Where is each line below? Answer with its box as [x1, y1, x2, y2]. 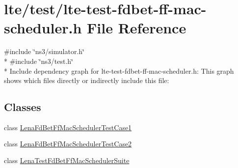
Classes [4, 99, 41, 114]
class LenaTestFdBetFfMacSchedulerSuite [4, 155, 130, 166]
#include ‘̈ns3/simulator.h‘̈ [4, 46, 84, 56]
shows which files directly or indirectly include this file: [4, 75, 169, 85]
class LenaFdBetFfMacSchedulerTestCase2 [4, 139, 132, 149]
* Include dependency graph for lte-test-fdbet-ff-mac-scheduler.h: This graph [4, 65, 234, 76]
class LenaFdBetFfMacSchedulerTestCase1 [4, 122, 132, 132]
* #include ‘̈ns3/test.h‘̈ [4, 56, 73, 66]
